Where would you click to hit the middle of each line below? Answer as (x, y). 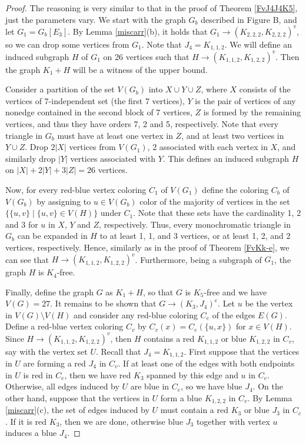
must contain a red (194, 410)
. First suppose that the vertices (242, 351)
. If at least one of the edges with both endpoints (206, 363)
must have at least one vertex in (115, 135)
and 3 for (22, 224)
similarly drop (31, 158)
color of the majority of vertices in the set (215, 201)
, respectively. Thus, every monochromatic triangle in (195, 224)
